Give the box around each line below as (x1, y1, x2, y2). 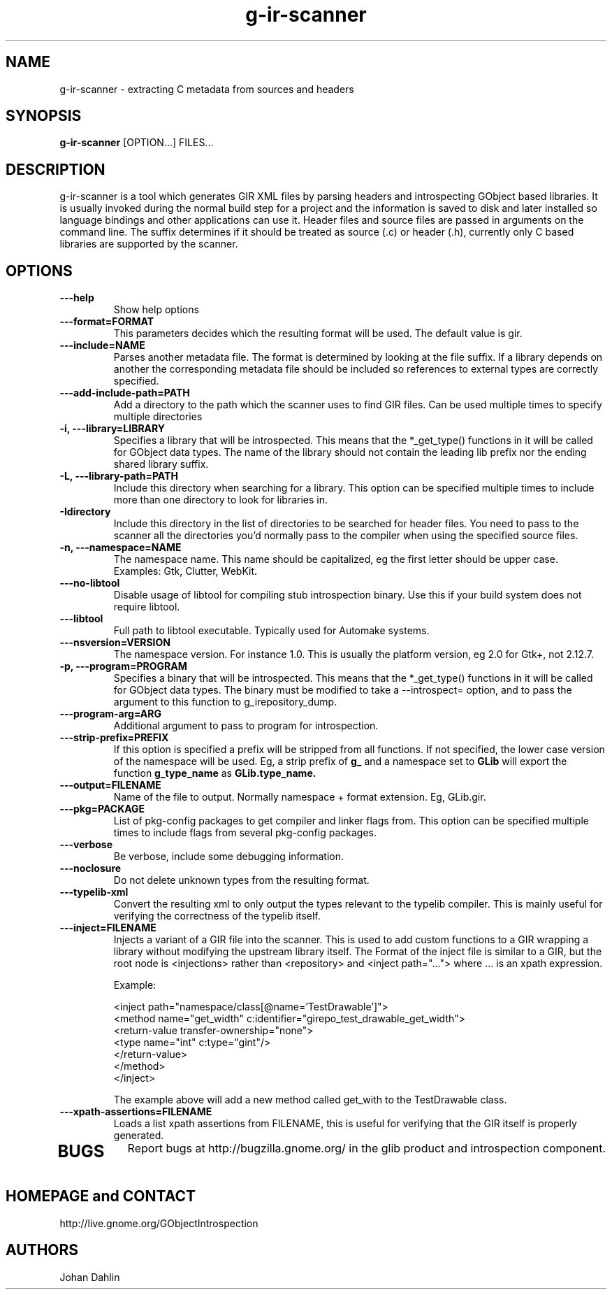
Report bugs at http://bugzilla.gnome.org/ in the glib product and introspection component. (127, 1141, 606, 1156)
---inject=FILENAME (59, 922, 156, 934)
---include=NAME (59, 339, 145, 352)
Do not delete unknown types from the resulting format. (113, 874, 370, 887)
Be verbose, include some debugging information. (113, 850, 344, 863)
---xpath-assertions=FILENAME (59, 1106, 212, 1118)
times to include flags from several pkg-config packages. (113, 827, 377, 839)
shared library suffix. (113, 458, 209, 471)
